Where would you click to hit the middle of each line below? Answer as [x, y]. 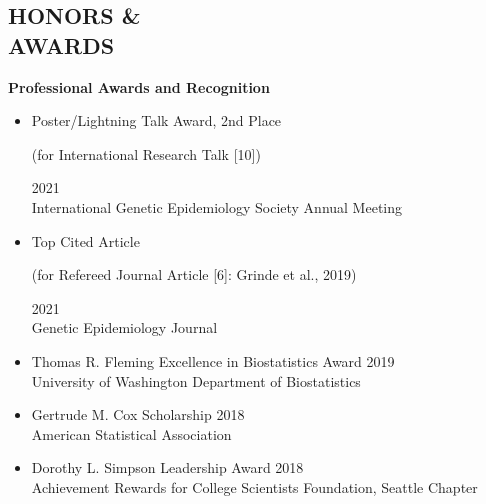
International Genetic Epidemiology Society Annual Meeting [216, 206]
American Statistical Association [131, 433]
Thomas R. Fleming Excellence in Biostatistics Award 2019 [213, 360]
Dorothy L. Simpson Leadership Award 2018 [167, 467]
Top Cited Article [85, 240]
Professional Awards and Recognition [139, 86]
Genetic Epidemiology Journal [124, 327]
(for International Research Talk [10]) [146, 153]
